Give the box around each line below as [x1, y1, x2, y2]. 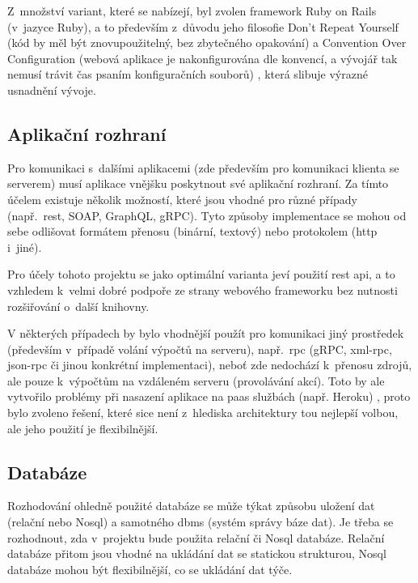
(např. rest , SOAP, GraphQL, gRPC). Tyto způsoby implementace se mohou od [7, 206, 407, 223]
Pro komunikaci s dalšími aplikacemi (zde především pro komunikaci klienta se [7, 159, 399, 176]
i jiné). [7, 238, 42, 255]
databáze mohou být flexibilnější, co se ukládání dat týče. [7, 560, 293, 577]
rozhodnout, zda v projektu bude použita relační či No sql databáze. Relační [7, 529, 385, 546]
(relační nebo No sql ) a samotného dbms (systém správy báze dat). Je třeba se [7, 513, 394, 530]
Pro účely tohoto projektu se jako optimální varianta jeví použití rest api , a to [7, 266, 395, 283]
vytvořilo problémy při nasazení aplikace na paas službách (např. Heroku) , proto [7, 388, 411, 405]
